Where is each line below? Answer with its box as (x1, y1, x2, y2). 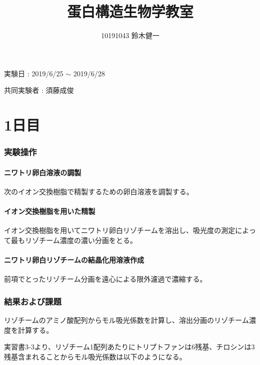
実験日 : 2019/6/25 (4, 68, 64, 78)
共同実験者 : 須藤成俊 (4, 85, 74, 95)
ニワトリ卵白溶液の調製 (4, 167, 81, 177)
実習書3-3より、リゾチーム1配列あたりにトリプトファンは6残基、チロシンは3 (4, 341, 255, 352)
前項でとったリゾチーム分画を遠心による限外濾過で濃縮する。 (4, 274, 207, 284)
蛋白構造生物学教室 (67, 1, 193, 22)
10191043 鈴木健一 (101, 30, 160, 41)
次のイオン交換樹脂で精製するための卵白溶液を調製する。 (4, 186, 193, 196)
